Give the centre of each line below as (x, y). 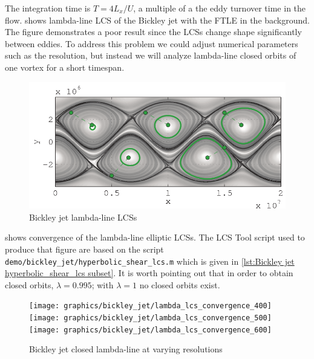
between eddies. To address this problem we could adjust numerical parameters (152, 43)
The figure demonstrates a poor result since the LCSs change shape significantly (153, 32)
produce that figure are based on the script (84, 249)
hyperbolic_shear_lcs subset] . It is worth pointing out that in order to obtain (149, 273)
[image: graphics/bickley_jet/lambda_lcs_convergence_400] (150, 306)
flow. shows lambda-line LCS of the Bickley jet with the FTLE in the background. (157, 20)
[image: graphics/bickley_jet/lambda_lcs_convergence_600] (150, 330)
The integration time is (48, 8)
